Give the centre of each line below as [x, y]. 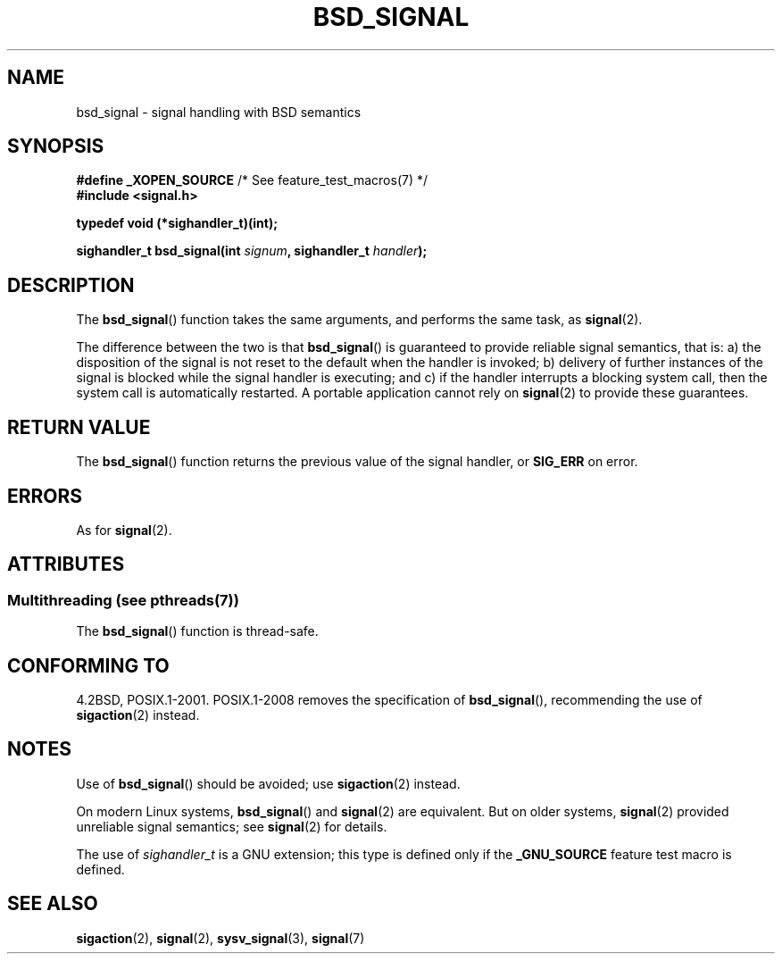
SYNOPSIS [56, 146]
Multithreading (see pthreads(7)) [123, 600]
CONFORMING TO [88, 665]
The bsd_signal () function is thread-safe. [197, 631]
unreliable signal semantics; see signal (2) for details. [232, 826]
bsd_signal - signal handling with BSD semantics [219, 112]
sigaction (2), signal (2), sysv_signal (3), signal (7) [220, 938]
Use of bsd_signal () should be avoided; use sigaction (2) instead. [268, 783]
